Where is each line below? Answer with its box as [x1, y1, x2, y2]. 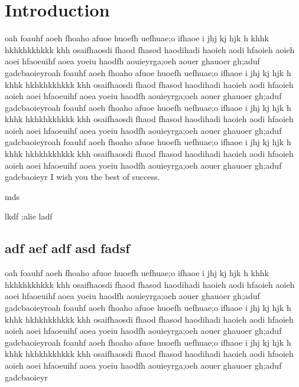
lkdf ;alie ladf [5, 210, 53, 222]
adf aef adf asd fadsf [5, 239, 130, 257]
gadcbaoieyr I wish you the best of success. [5, 170, 160, 183]
